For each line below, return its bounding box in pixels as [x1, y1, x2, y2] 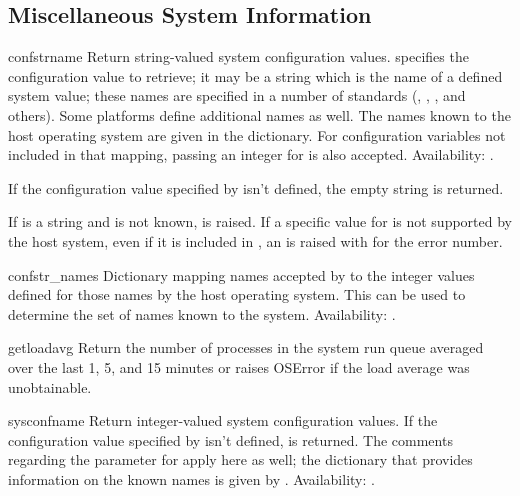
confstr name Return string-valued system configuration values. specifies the [8, 46, 469, 67]
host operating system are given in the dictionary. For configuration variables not [8, 124, 506, 145]
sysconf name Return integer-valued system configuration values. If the [8, 410, 438, 431]
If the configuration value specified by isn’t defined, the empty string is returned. [8, 177, 504, 198]
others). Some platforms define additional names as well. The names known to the [8, 104, 511, 125]
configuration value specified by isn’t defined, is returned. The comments [8, 429, 453, 450]
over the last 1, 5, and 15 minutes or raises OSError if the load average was [8, 356, 470, 377]
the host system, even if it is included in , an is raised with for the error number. [8, 230, 503, 251]
